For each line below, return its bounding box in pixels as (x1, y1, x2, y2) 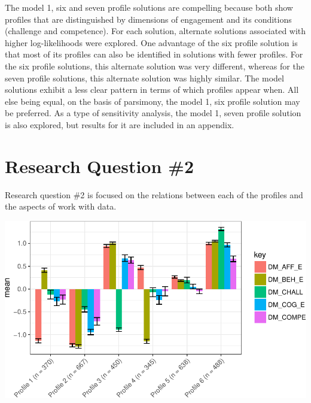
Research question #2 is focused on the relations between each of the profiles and (5, 188, 303, 201)
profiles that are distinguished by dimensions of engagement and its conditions (5, 13, 292, 25)
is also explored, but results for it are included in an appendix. (5, 118, 234, 131)
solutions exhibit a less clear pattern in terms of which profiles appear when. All (5, 83, 299, 96)
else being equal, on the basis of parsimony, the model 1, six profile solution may (5, 95, 300, 107)
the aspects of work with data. (5, 200, 117, 213)
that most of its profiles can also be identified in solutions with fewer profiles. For (5, 48, 303, 60)
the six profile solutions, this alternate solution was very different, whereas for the (5, 59, 304, 72)
